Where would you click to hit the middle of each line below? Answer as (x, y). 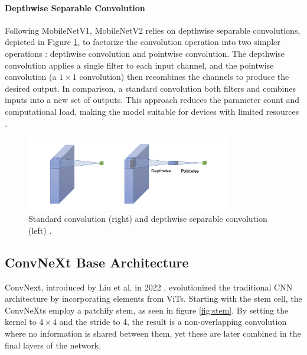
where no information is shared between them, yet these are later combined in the (153, 333)
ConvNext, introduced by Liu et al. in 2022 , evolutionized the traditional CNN (149, 287)
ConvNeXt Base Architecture (97, 262)
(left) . (40, 230)
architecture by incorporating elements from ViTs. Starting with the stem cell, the (153, 298)
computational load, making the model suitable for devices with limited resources (152, 111)
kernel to (21, 322)
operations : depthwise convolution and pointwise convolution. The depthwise (145, 53)
